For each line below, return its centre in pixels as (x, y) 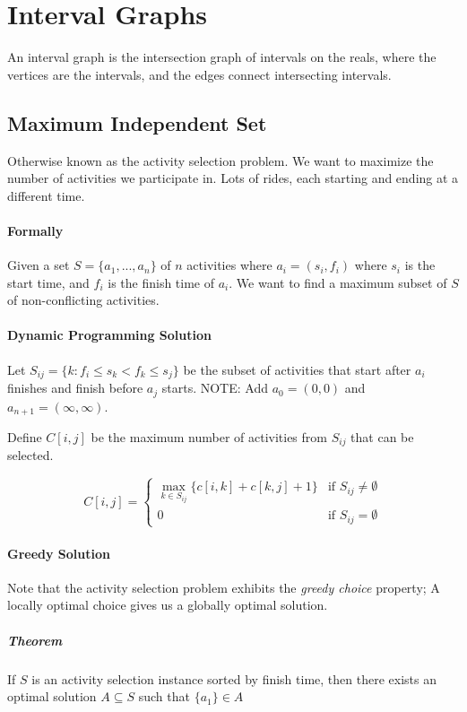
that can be (382, 437)
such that (164, 696)
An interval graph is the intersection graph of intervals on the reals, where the (222, 57)
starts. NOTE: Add (215, 388)
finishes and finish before (75, 388)
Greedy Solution (59, 553)
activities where (229, 265)
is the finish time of (161, 282)
